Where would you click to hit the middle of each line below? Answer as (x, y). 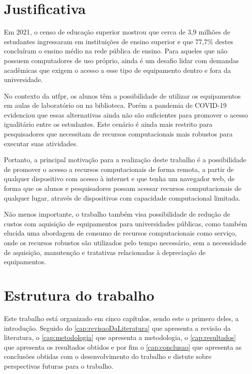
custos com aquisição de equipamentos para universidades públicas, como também (126, 223)
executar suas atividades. (41, 143)
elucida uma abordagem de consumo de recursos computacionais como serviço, (120, 233)
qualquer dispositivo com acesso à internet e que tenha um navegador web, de (119, 178)
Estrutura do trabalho (79, 295)
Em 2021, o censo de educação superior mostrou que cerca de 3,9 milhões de (117, 32)
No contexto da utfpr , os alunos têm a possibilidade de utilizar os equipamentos (122, 95)
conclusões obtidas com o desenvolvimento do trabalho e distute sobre (108, 356)
